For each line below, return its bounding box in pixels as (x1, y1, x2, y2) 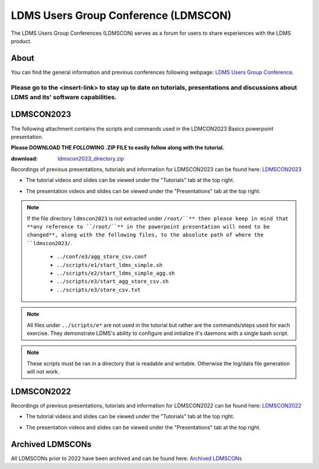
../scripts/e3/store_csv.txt (56, 286, 141, 293)
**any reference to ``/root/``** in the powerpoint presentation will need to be (27, 223, 270, 230)
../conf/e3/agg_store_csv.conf (56, 253, 147, 260)
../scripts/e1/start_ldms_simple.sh (56, 262, 162, 268)
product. (11, 37, 32, 44)
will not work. (27, 368, 60, 375)
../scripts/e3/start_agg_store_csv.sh (56, 278, 169, 285)
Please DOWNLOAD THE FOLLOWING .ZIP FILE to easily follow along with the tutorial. (11, 144, 224, 151)
